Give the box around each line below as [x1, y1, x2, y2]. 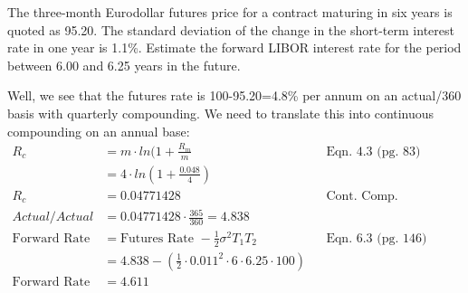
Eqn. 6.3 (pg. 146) [326, 232, 427, 245]
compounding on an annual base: [7, 121, 190, 140]
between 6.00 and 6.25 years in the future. [7, 55, 241, 74]
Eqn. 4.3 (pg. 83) [326, 145, 421, 158]
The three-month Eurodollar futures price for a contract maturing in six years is [7, 3, 453, 21]
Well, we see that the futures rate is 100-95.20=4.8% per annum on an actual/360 [7, 86, 462, 105]
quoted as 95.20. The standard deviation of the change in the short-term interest [7, 20, 454, 39]
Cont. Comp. [326, 189, 398, 203]
